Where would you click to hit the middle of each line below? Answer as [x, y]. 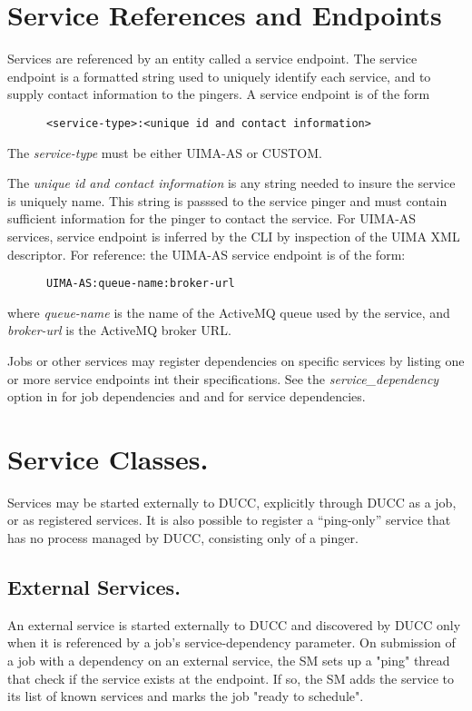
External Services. [94, 587]
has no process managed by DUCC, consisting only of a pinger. [183, 538]
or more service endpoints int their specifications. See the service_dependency [223, 378]
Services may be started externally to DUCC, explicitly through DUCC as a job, [232, 502]
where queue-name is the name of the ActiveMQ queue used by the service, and [229, 312]
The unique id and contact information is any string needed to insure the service [231, 183]
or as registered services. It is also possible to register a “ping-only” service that [229, 520]
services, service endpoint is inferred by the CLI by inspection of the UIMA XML [234, 236]
